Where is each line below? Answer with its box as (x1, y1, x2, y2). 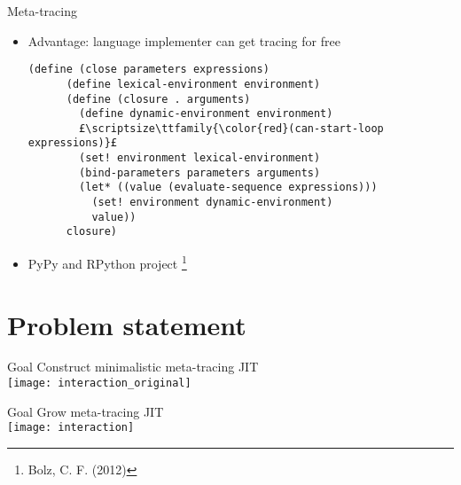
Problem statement (7, 306, 246, 342)
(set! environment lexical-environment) (79, 152, 321, 165)
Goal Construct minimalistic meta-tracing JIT (7, 357, 259, 376)
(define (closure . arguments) (66, 92, 251, 106)
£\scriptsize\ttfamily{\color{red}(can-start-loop (79, 121, 384, 135)
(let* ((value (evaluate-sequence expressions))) (79, 181, 378, 194)
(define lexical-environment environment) (66, 77, 321, 90)
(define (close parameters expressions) (27, 63, 270, 76)
